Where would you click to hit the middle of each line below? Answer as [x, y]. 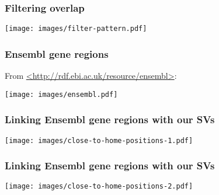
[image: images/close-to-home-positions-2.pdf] [99, 187]
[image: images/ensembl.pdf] [61, 94]
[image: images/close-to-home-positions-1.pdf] [99, 140]
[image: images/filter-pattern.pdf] [76, 29]
